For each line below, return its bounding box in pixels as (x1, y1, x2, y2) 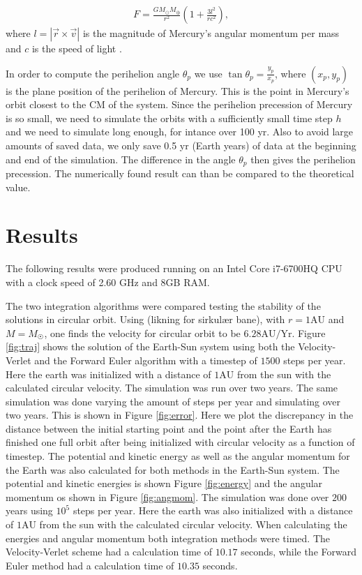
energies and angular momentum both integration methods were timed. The (6, 530, 331, 545)
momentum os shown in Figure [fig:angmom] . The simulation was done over (6, 489, 329, 504)
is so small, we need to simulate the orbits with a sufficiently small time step (6, 110, 333, 125)
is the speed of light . (31, 41, 122, 56)
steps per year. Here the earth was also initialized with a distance (73, 503, 353, 518)
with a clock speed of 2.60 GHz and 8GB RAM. (6, 274, 210, 289)
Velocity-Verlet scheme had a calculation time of (6, 544, 213, 559)
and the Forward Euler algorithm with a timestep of (34, 352, 257, 367)
